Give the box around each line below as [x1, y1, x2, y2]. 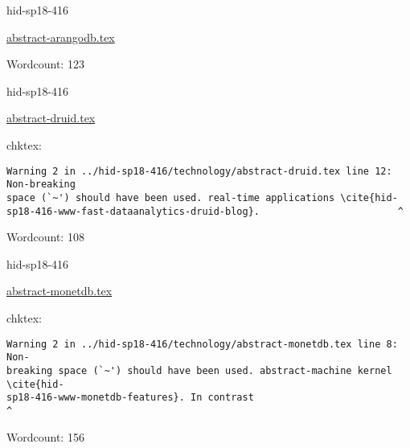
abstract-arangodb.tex [6, 28, 115, 45]
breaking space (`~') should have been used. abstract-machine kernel [6, 364, 392, 376]
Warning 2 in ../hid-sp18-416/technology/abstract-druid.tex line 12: [6, 165, 392, 177]
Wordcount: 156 [6, 428, 84, 445]
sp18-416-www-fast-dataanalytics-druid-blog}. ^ [6, 205, 404, 217]
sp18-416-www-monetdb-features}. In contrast [6, 392, 254, 404]
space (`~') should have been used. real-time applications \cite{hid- [6, 191, 398, 203]
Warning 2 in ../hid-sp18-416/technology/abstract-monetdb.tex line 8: [6, 338, 398, 350]
